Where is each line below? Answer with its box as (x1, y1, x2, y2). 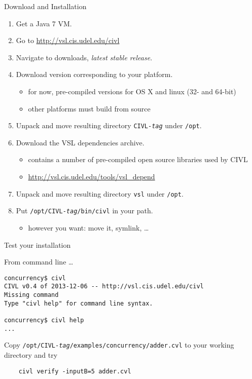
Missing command (4, 291, 59, 298)
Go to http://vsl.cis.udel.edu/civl (16, 35, 120, 46)
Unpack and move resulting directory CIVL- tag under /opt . (16, 120, 202, 131)
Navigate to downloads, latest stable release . (16, 52, 153, 62)
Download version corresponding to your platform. (16, 69, 173, 80)
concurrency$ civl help (4, 316, 84, 324)
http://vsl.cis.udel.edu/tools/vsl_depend (28, 171, 155, 181)
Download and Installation (4, 1, 87, 11)
